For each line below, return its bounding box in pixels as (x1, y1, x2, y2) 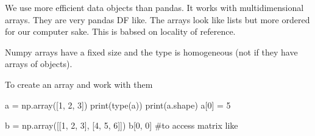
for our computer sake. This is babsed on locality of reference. (5, 25, 236, 38)
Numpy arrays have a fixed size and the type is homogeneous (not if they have (5, 45, 298, 58)
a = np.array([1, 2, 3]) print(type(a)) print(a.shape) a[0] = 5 (5, 98, 231, 111)
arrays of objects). (5, 57, 73, 70)
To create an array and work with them (5, 77, 153, 90)
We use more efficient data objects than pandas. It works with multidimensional (5, 1, 304, 13)
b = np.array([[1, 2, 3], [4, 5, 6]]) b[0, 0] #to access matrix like (5, 119, 238, 132)
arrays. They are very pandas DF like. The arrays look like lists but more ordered (5, 13, 310, 26)
